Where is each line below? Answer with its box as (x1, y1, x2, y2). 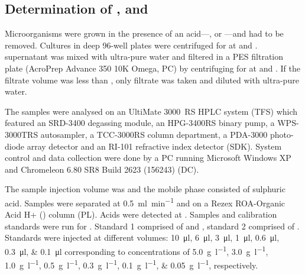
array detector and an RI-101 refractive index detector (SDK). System (27, 140, 282, 152)
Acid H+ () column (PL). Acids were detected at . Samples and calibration (5, 208, 277, 221)
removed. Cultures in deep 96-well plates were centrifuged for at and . (5, 38, 258, 51)
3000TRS (5, 128, 38, 140)
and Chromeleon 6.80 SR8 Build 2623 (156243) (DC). (5, 163, 199, 175)
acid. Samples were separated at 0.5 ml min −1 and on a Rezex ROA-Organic (5, 195, 285, 209)
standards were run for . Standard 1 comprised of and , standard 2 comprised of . (5, 219, 300, 232)
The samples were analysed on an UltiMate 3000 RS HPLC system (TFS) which (5, 105, 298, 117)
